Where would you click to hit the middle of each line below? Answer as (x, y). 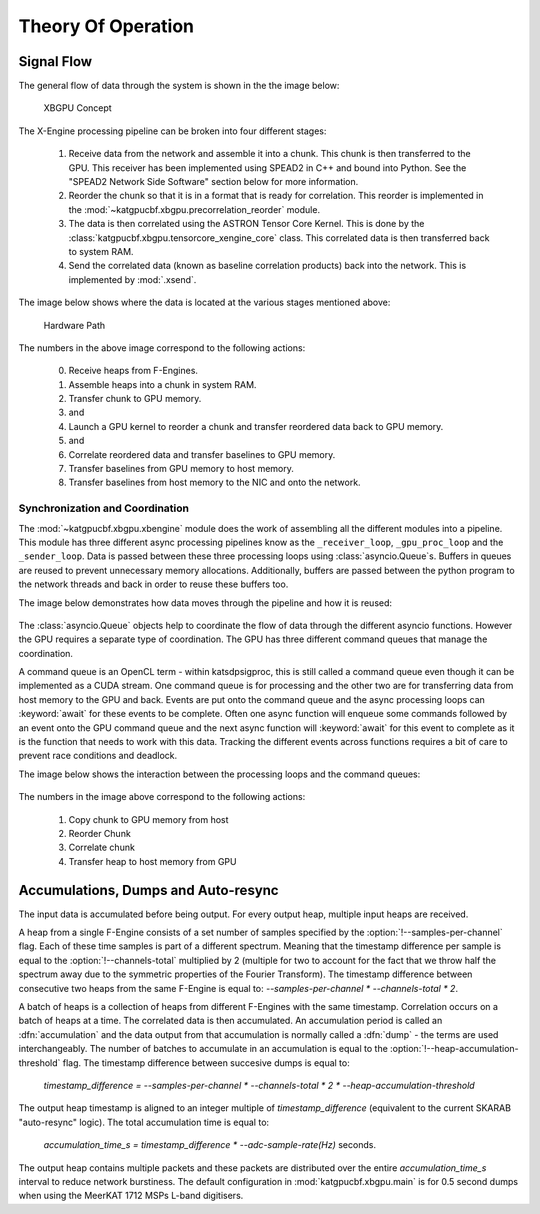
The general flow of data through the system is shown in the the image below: (179, 86)
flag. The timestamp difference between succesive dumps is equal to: (206, 1062)
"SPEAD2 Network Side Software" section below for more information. (213, 182)
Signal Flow (55, 61)
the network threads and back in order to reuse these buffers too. (153, 584)
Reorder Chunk (100, 833)
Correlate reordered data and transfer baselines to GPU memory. (202, 454)
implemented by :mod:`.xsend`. (132, 279)
